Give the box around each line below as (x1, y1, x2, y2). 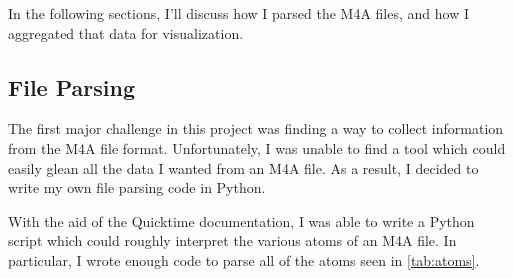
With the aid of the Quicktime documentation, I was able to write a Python (8, 210, 475, 231)
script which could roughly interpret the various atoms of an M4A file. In (8, 230, 457, 251)
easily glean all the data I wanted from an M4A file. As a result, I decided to (8, 157, 479, 178)
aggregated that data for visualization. (8, 22, 244, 43)
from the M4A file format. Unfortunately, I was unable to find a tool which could (8, 137, 506, 158)
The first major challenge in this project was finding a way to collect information (8, 118, 504, 139)
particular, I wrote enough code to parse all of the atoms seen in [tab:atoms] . (8, 249, 480, 270)
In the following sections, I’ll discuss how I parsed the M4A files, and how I (8, 3, 469, 23)
